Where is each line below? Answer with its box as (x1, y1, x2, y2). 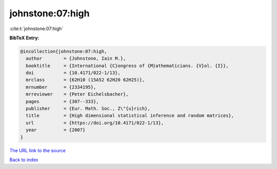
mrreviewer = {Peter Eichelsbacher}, (26, 91, 129, 97)
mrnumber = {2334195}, (26, 84, 96, 90)
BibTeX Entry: (9, 35, 39, 41)
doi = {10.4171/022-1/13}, (26, 70, 121, 76)
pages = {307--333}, (26, 99, 100, 104)
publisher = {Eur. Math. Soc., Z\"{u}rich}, (26, 106, 151, 112)
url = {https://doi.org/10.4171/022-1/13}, (26, 120, 164, 126)
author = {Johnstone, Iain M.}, (26, 56, 126, 61)
